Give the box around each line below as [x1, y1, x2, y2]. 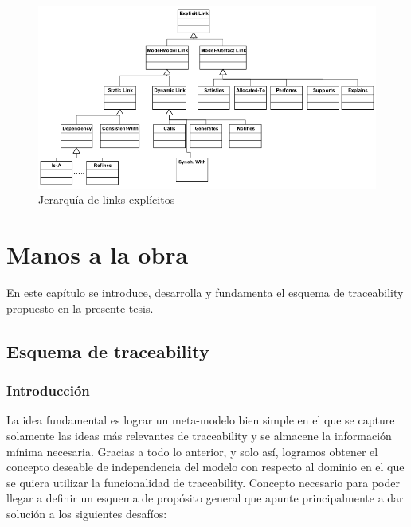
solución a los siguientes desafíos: [6, 505, 167, 521]
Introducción [6, 381, 90, 400]
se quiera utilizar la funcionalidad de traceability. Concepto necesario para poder [6, 474, 400, 490]
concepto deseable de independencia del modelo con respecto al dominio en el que [6, 459, 405, 475]
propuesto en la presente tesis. [6, 299, 154, 316]
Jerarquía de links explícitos [38, 191, 175, 208]
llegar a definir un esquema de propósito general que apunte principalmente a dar [6, 490, 404, 506]
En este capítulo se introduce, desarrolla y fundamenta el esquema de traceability [6, 284, 404, 301]
